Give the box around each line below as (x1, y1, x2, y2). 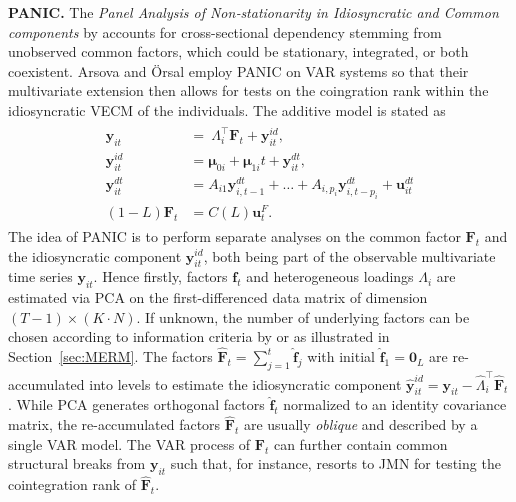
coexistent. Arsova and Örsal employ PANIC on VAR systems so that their (8, 60, 469, 81)
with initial (307, 346, 375, 367)
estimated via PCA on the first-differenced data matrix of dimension (8, 287, 428, 308)
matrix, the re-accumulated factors (8, 414, 221, 435)
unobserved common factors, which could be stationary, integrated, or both (8, 41, 469, 62)
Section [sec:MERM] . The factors (8, 346, 213, 367)
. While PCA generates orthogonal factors (8, 394, 265, 415)
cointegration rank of (8, 474, 137, 495)
